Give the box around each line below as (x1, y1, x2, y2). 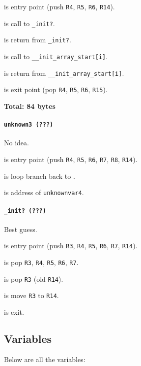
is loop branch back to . (4, 170, 75, 181)
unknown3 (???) (4, 121, 54, 129)
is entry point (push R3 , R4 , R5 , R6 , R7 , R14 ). (4, 240, 138, 251)
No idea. (4, 137, 29, 148)
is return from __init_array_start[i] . (4, 67, 124, 78)
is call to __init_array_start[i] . (4, 51, 108, 61)
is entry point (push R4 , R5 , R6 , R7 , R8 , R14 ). (4, 154, 138, 164)
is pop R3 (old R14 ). (4, 273, 63, 284)
